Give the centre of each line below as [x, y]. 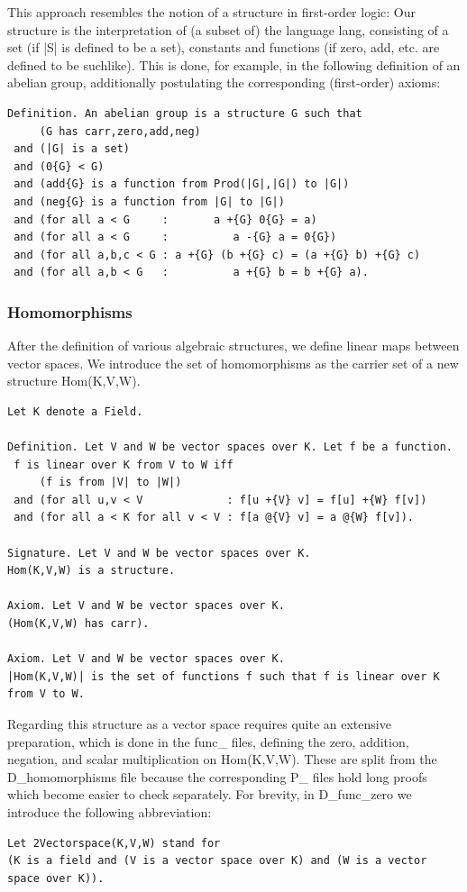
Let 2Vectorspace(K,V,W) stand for [114, 843]
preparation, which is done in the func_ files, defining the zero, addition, [208, 741]
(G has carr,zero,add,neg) [120, 131]
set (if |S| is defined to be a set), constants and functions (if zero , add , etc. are [224, 47]
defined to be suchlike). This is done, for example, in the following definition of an [234, 64]
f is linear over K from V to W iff [124, 464]
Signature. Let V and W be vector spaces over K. [159, 553]
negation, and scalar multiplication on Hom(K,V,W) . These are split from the [222, 759]
